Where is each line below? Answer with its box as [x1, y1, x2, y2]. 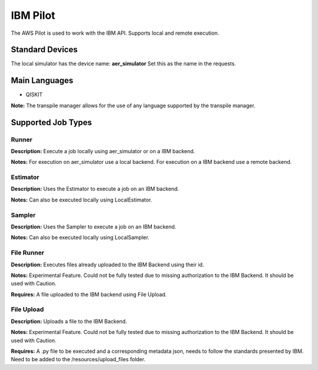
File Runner [11, 249, 44, 257]
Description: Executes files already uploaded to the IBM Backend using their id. [11, 261, 204, 268]
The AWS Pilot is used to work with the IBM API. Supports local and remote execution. [11, 29, 220, 37]
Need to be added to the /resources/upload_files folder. [11, 356, 145, 363]
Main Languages [11, 75, 74, 85]
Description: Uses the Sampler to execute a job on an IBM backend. [11, 223, 177, 230]
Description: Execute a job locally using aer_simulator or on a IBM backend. [11, 147, 196, 154]
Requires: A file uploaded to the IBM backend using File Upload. [11, 290, 167, 298]
